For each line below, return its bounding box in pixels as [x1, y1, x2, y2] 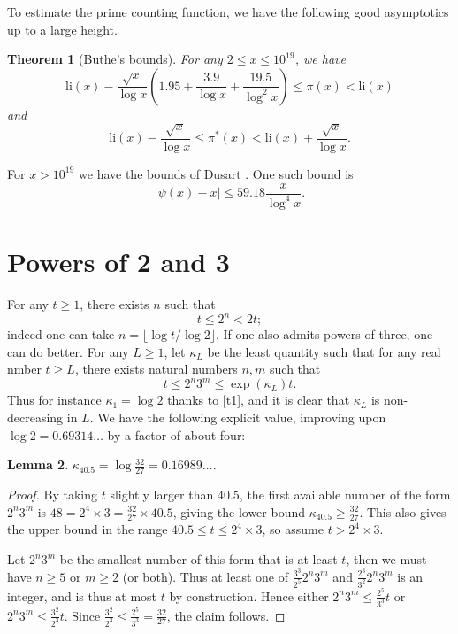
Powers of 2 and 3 [7, 244, 230, 280]
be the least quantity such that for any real [207, 342, 441, 360]
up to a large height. [7, 19, 118, 38]
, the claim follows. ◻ [166, 606, 286, 624]
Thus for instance [7, 390, 102, 409]
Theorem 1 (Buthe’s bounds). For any [7, 50, 223, 68]
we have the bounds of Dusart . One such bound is [79, 164, 354, 182]
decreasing [7, 408, 64, 427]
